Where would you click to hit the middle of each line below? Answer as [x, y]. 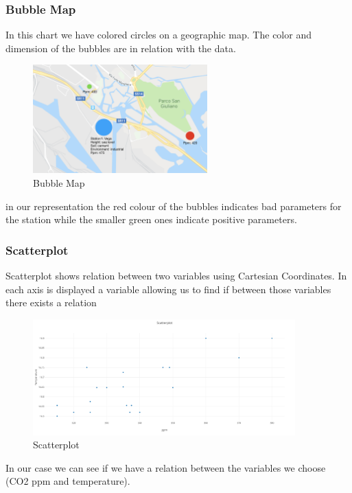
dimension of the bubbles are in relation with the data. [121, 48]
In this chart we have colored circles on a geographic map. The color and [159, 35]
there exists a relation [51, 302]
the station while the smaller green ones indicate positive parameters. [151, 219]
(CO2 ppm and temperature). [68, 481]
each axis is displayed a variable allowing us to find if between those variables [168, 289]
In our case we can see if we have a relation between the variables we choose [166, 467]
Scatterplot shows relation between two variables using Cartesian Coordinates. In [176, 275]
